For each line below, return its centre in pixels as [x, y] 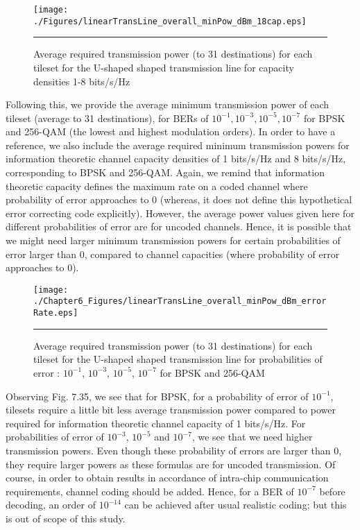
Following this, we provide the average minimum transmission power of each [168, 104]
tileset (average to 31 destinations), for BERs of [107, 118]
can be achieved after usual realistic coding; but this [235, 505]
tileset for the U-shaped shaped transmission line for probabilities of [178, 359]
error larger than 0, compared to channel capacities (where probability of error [173, 254]
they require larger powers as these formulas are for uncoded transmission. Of [171, 464]
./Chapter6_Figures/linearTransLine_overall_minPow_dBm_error [180, 301]
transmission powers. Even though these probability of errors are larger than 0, [174, 450]
